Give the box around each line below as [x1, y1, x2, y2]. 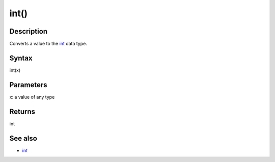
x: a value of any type [9, 94, 55, 100]
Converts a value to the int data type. [9, 41, 88, 47]
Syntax [9, 53, 33, 62]
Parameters [9, 80, 47, 89]
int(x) [9, 67, 21, 73]
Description [9, 27, 48, 36]
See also [9, 134, 38, 143]
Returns [9, 107, 36, 116]
